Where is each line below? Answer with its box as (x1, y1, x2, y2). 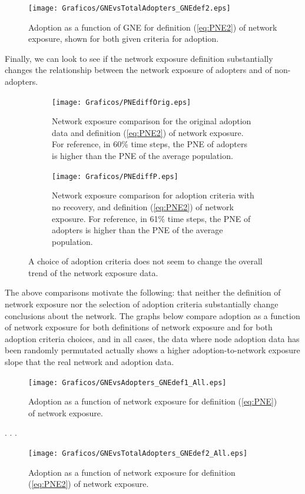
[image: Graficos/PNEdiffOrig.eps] (52, 98, 191, 107)
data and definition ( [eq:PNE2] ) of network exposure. (52, 126, 244, 138)
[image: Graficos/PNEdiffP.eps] (52, 172, 178, 181)
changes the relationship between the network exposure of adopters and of (5, 64, 272, 76)
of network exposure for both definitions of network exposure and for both (5, 321, 273, 333)
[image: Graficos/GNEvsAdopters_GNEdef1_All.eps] (28, 378, 227, 387)
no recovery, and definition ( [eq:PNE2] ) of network (52, 200, 234, 213)
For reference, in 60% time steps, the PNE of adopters (52, 138, 247, 150)
